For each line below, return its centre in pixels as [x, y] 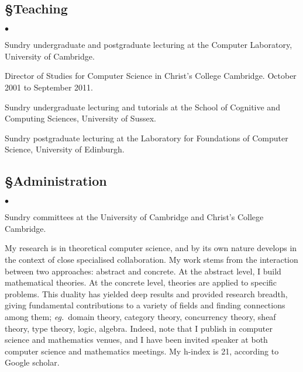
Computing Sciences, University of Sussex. [80, 118]
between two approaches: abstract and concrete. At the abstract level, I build [143, 271]
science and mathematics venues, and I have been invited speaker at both [136, 340]
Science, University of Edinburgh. [65, 149]
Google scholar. [32, 362]
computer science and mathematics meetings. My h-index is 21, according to [142, 351]
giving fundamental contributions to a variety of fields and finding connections [145, 305]
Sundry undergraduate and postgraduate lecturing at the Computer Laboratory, [149, 45]
